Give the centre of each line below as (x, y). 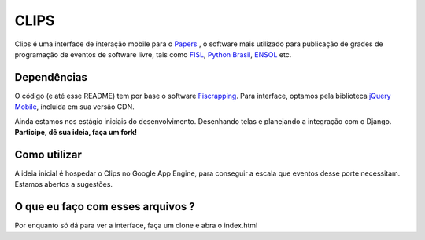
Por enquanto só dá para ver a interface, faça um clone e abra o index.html (136, 225)
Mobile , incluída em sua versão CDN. (74, 107)
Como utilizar (48, 154)
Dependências (51, 77)
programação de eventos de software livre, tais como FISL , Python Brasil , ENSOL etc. (153, 54)
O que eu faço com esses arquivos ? (105, 207)
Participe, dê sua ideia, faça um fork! (76, 133)
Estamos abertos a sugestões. (64, 184)
